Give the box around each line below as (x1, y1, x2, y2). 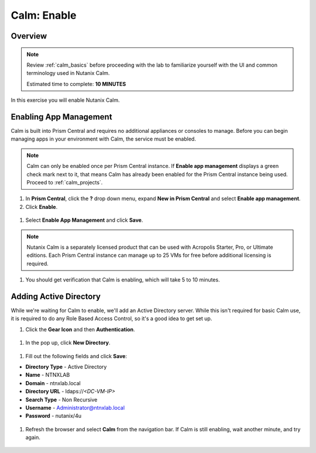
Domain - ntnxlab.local (25, 379, 81, 386)
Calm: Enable (11, 9, 77, 22)
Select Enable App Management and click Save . (25, 217, 143, 224)
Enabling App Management (11, 112, 112, 122)
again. (25, 434, 41, 441)
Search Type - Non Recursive (25, 396, 98, 403)
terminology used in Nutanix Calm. (26, 70, 110, 77)
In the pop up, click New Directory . (25, 339, 111, 346)
